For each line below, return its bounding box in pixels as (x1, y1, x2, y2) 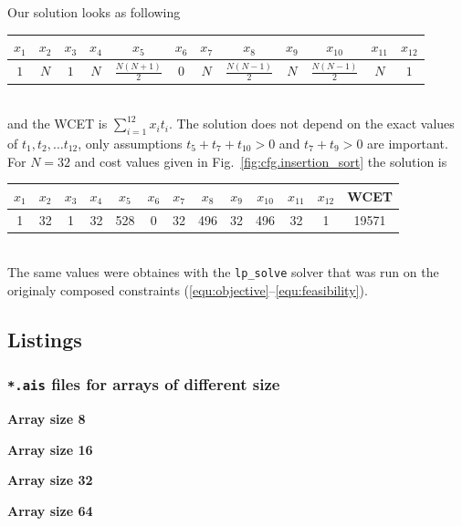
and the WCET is (7, 114, 108, 133)
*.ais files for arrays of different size (7, 373, 280, 396)
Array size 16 (7, 439, 93, 459)
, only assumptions (78, 133, 183, 152)
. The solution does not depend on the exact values (168, 114, 455, 133)
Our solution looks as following (7, 3, 181, 21)
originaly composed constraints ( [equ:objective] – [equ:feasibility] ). (7, 280, 368, 299)
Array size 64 (7, 500, 93, 520)
